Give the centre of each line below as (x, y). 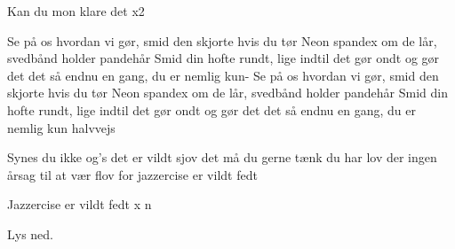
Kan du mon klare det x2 (76, 11)
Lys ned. (30, 233)
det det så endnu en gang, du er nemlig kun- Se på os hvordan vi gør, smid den (223, 75)
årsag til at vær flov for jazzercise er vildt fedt (132, 174)
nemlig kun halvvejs (61, 127)
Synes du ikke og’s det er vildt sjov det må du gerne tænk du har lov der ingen (222, 157)
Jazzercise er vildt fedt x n (80, 204)
